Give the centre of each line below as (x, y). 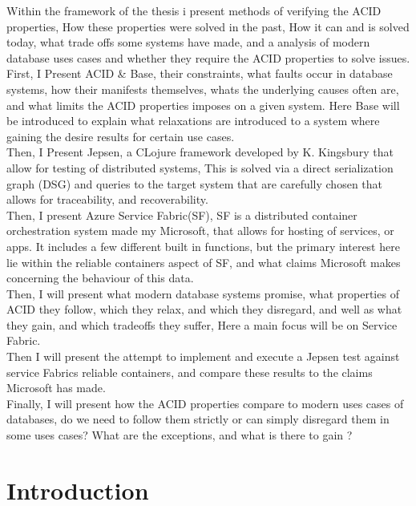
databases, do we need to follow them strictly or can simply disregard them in (198, 419)
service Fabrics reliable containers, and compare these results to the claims (190, 372)
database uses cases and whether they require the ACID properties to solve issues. (208, 57)
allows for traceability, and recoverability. (107, 199)
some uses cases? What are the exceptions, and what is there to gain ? (180, 435)
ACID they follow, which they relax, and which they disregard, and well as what (204, 309)
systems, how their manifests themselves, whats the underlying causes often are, (203, 89)
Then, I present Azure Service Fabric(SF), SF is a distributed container (182, 215)
